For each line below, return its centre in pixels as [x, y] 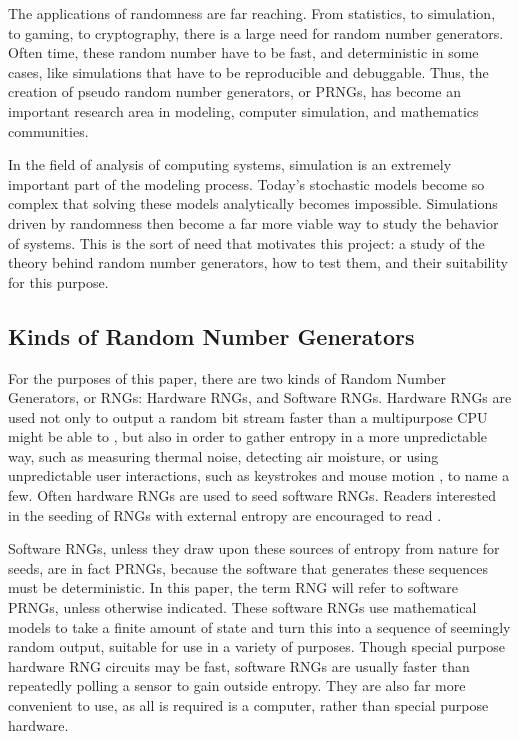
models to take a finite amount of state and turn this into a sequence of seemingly [259, 626]
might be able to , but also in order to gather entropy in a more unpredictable [248, 436]
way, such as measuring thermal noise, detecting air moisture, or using [223, 455]
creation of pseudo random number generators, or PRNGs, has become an [234, 91]
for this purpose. [58, 281]
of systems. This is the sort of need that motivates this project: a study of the [246, 242]
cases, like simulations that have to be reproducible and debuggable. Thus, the [248, 71]
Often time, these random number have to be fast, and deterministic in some [243, 52]
